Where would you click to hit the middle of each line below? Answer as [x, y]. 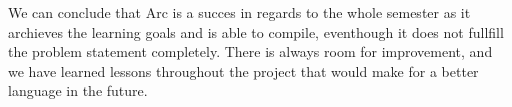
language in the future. [78, 90]
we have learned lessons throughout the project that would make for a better [243, 70]
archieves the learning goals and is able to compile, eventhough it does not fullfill [256, 31]
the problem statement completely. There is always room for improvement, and [250, 51]
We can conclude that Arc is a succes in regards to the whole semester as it [239, 12]
